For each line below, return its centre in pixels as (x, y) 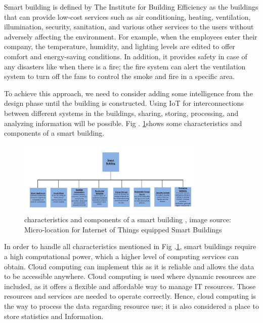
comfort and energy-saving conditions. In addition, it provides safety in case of (126, 56)
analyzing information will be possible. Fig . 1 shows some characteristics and (123, 123)
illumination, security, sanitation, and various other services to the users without (129, 27)
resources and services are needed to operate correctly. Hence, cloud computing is (130, 296)
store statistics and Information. (54, 316)
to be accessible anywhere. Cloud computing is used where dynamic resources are (130, 276)
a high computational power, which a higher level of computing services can (121, 256)
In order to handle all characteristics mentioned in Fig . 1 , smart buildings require (130, 246)
